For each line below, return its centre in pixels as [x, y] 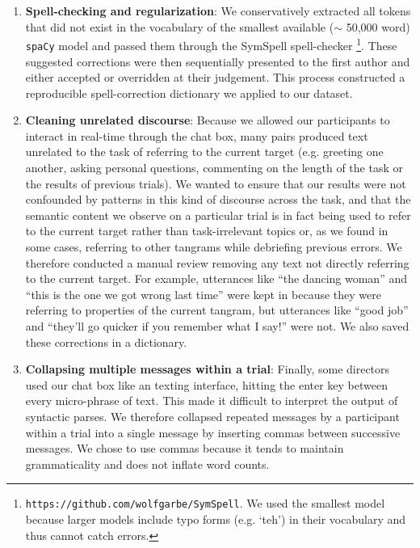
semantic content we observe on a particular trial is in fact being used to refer [218, 215]
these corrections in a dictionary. [106, 341]
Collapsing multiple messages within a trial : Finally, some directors [208, 369]
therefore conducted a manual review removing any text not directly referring [217, 262]
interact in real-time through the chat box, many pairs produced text [197, 135]
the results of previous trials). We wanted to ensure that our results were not [216, 183]
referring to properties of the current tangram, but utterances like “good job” [217, 310]
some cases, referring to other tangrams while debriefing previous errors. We [214, 247]
